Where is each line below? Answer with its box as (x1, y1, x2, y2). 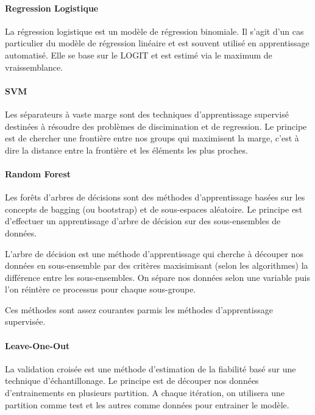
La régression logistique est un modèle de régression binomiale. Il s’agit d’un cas (5, 24, 304, 37)
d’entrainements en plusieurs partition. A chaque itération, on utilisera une (5, 386, 285, 399)
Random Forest (5, 167, 71, 180)
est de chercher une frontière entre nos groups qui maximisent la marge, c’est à (5, 132, 299, 144)
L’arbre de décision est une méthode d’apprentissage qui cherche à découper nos (5, 247, 303, 260)
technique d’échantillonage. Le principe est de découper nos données (5, 374, 259, 387)
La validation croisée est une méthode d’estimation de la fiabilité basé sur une (5, 362, 296, 375)
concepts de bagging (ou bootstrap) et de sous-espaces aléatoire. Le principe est (5, 202, 303, 215)
